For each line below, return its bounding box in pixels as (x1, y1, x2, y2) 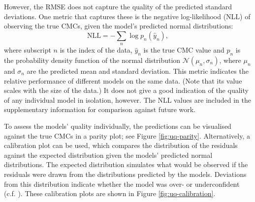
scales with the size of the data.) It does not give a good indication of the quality (4, 85, 249, 95)
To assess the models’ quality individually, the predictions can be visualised (4, 120, 231, 131)
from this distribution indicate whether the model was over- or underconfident (4, 178, 240, 189)
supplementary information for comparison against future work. (4, 104, 196, 115)
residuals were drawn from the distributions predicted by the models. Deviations (4, 169, 247, 179)
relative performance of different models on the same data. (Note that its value (4, 75, 242, 86)
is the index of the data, (60, 45, 132, 55)
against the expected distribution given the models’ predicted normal (4, 149, 213, 160)
